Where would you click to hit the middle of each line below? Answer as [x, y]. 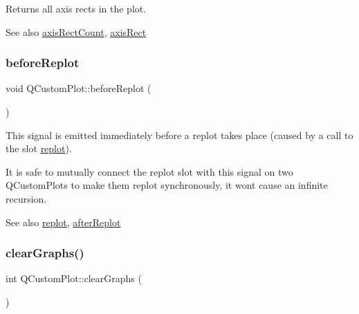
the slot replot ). [39, 148]
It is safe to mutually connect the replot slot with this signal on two [149, 171]
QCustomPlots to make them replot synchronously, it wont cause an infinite [167, 185]
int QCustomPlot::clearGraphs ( [74, 278]
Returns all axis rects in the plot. [76, 8]
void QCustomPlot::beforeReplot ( [79, 88]
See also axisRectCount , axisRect [76, 31]
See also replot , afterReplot [63, 222]
